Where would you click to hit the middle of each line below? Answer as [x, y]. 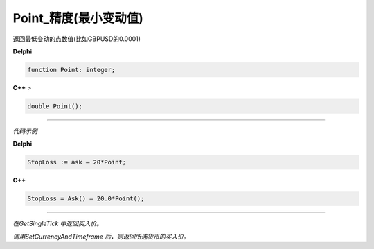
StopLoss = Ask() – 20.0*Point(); [86, 199]
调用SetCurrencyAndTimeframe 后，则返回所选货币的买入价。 [101, 237]
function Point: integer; [71, 70]
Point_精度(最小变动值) [78, 18]
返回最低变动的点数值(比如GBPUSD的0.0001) [77, 39]
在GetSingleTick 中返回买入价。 [58, 224]
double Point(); [55, 106]
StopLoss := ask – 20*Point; [77, 162]
